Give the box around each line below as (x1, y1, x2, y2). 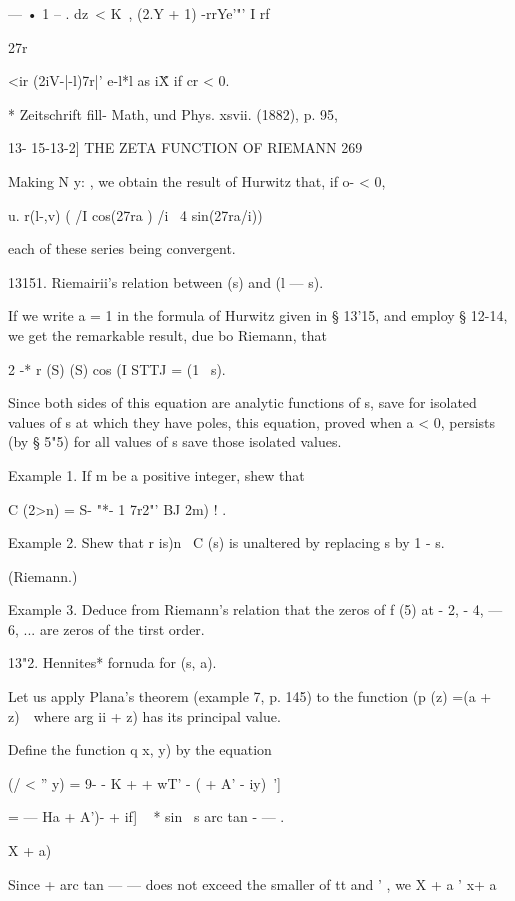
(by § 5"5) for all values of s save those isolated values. (8, 431, 342, 452)
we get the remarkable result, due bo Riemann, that (8, 324, 327, 345)
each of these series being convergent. (8, 238, 236, 259)
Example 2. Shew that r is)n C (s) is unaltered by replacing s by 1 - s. (8, 532, 445, 553)
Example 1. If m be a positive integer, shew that (8, 464, 305, 485)
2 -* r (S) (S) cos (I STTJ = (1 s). (8, 358, 226, 379)
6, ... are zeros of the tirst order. (8, 618, 205, 639)
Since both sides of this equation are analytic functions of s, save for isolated (8, 392, 477, 413)
